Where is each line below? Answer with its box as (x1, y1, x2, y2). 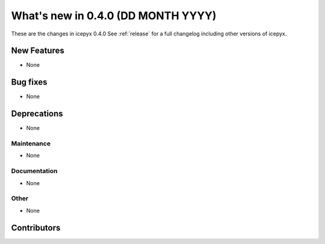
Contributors (11, 222, 61, 233)
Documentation (11, 167, 58, 175)
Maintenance (11, 139, 51, 148)
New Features (11, 46, 64, 56)
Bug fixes (11, 77, 48, 87)
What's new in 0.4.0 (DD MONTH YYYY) (11, 9, 217, 22)
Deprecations (11, 109, 63, 119)
